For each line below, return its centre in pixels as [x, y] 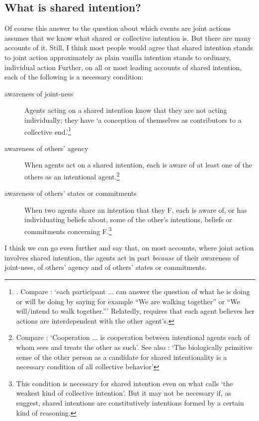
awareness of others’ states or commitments [71, 193]
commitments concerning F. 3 [68, 230]
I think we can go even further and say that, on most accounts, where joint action [129, 248]
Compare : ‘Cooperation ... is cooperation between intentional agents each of [133, 337]
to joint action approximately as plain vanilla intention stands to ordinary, [118, 57]
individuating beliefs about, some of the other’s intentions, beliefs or [128, 219]
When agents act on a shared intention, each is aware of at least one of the [138, 165]
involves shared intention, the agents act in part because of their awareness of [122, 257]
